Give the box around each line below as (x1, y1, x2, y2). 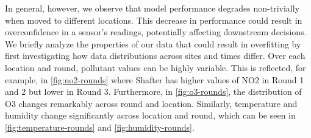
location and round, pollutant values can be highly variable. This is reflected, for (5, 61, 306, 74)
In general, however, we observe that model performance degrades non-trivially (5, 2, 300, 14)
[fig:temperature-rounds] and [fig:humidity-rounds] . (5, 120, 195, 133)
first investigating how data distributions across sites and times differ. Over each (5, 49, 306, 62)
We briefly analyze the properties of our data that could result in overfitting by (5, 37, 301, 50)
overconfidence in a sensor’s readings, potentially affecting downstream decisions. (5, 26, 307, 38)
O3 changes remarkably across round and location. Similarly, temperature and (5, 97, 298, 109)
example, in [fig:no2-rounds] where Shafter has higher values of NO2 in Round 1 (5, 73, 304, 86)
